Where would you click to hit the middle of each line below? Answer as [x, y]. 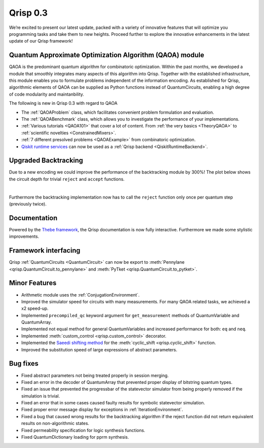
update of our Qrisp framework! [41, 41]
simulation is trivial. [41, 396]
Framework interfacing [45, 251]
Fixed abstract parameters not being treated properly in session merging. [95, 375]
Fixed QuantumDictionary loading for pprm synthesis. [75, 437]
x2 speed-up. [35, 308]
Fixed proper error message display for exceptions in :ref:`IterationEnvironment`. [102, 410]
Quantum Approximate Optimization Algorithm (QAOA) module [107, 55]
